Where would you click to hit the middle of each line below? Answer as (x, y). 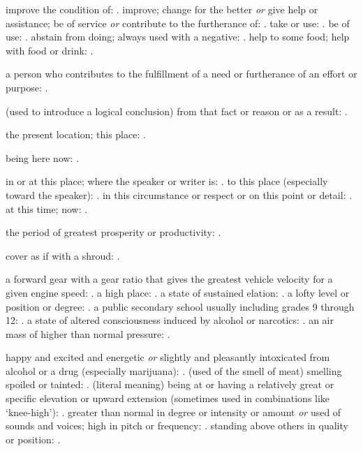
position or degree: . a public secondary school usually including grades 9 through (180, 306)
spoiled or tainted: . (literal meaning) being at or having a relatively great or (170, 384)
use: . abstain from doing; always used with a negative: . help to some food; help (178, 37)
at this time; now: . (47, 208)
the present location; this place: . (76, 134)
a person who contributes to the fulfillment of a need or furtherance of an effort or (181, 74)
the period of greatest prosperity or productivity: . (113, 232)
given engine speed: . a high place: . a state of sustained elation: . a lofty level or (178, 292)
